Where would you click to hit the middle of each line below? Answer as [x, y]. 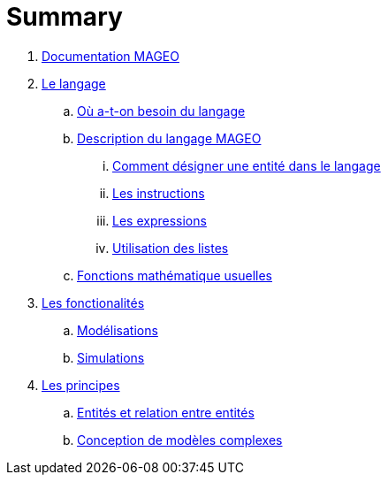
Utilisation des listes [171, 248]
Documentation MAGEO [110, 56]
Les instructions [159, 193]
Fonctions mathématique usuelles [175, 275]
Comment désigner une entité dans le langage [247, 165]
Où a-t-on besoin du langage [161, 111]
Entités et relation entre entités [166, 412]
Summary [65, 17]
